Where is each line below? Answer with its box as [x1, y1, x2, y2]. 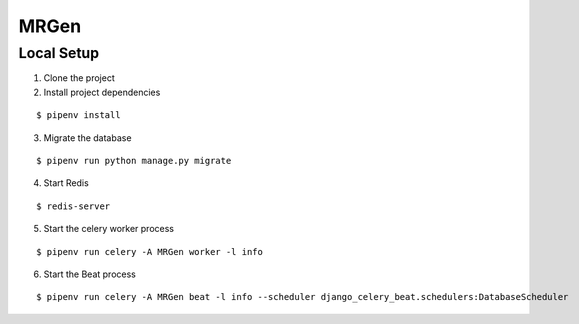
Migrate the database [43, 131, 132, 144]
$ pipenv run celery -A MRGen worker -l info [36, 246, 264, 257]
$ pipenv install [36, 110, 121, 121]
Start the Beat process [43, 268, 137, 280]
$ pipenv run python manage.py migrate [36, 155, 232, 166]
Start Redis [43, 177, 89, 189]
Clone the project [43, 72, 115, 84]
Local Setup [18, 44, 100, 62]
